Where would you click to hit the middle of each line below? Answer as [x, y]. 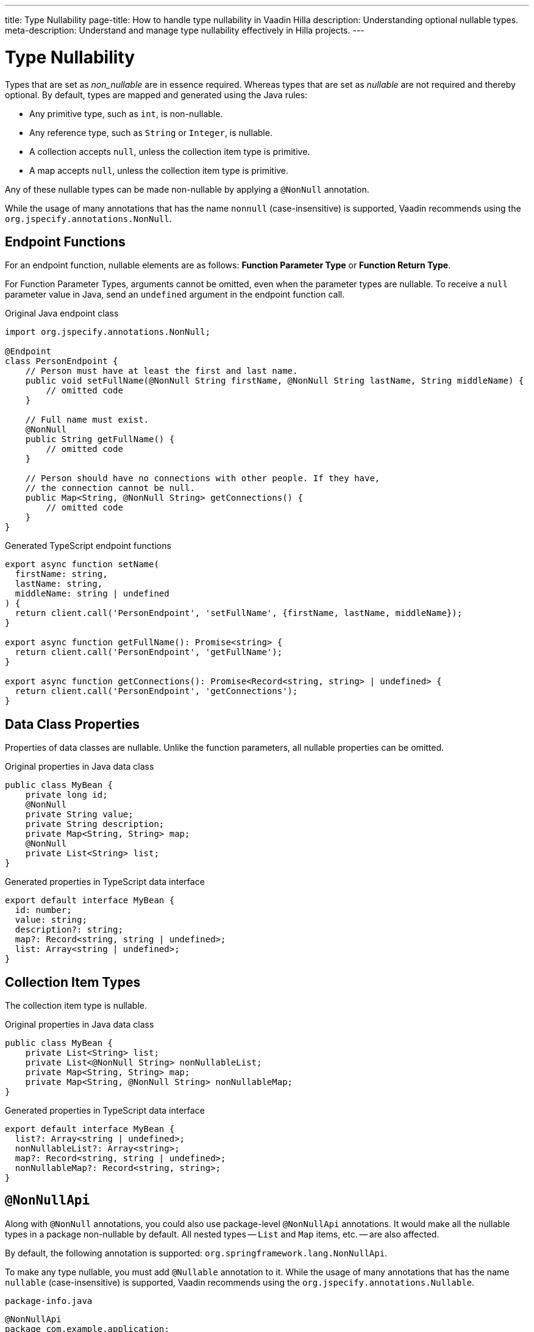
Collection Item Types [73, 982]
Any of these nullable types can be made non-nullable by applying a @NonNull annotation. [187, 189]
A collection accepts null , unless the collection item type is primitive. [170, 151]
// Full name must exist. [87, 420]
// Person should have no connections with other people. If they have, [203, 478]
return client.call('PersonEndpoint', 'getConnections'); [156, 691]
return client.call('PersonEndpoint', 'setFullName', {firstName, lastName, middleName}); [239, 613]
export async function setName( [82, 564]
